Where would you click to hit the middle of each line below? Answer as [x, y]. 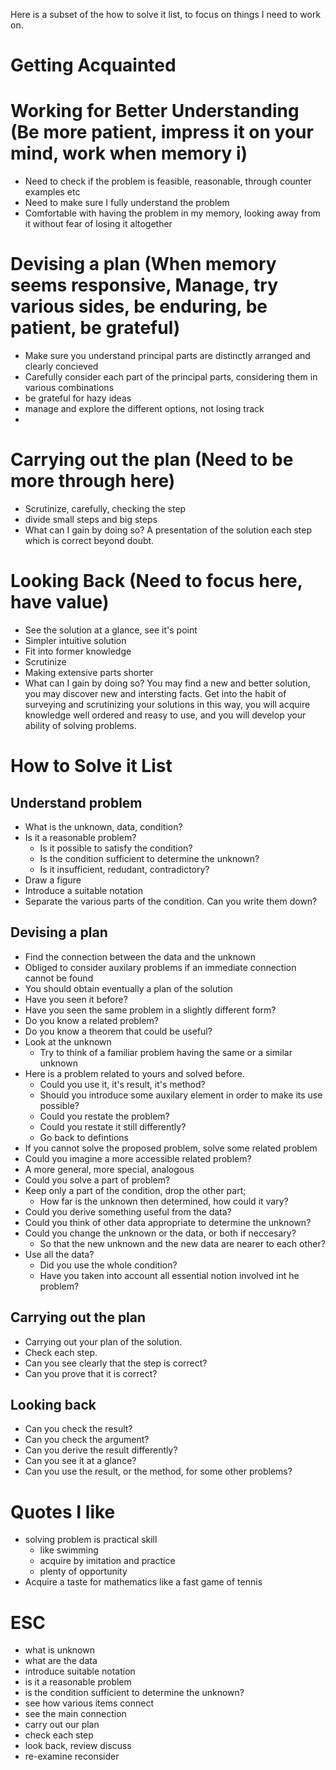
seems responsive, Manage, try [144, 285]
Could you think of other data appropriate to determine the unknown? [168, 1222]
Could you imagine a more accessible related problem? [138, 1158]
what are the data [61, 1661]
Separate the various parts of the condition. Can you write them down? [171, 901]
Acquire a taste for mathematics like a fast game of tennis [143, 1582]
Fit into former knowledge [78, 651]
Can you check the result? [78, 1429]
